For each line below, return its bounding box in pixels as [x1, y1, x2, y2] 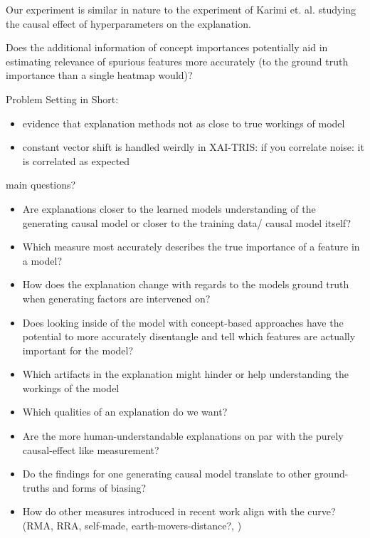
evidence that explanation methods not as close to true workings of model [22, 115, 345, 130]
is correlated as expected [22, 153, 130, 168]
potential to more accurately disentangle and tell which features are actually [22, 329, 356, 344]
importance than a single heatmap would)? [6, 68, 193, 83]
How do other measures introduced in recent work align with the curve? [22, 504, 336, 519]
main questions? [6, 177, 76, 192]
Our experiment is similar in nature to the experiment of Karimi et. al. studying [6, 2, 356, 16]
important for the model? [22, 342, 134, 357]
